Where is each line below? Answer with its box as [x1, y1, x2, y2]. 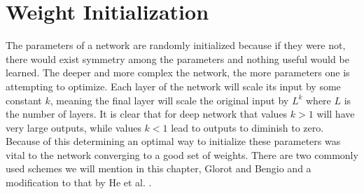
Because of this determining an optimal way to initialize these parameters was [6, 134, 341, 148]
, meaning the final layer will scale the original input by [50, 92, 289, 107]
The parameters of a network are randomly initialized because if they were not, [6, 38, 346, 53]
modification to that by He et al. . [6, 175, 152, 190]
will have [316, 106, 355, 121]
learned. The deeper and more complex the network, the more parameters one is [6, 65, 350, 80]
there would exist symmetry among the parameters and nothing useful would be [6, 51, 349, 66]
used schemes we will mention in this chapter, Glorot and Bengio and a [6, 161, 311, 176]
